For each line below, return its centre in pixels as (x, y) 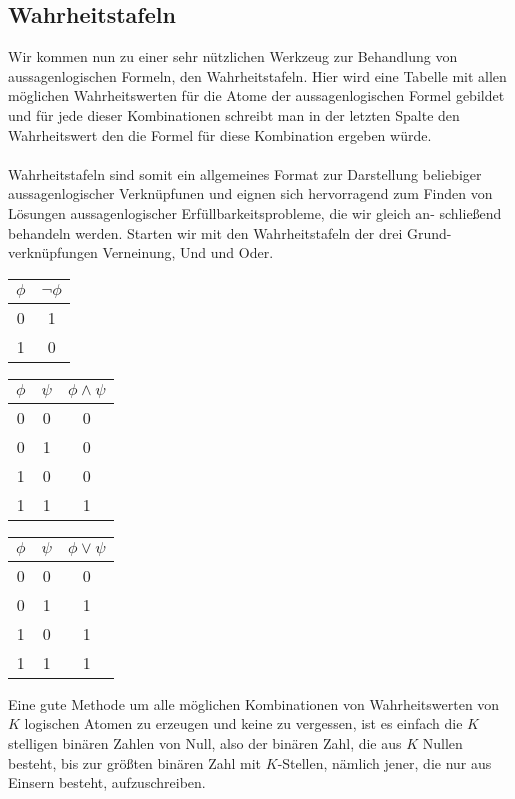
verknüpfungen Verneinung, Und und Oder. (141, 252)
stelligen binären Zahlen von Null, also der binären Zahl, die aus (205, 742)
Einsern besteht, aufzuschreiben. (107, 782)
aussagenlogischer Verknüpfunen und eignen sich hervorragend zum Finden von (250, 193)
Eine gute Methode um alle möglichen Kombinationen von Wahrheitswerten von (254, 703)
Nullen (442, 742)
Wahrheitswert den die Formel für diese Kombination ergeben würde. (220, 134)
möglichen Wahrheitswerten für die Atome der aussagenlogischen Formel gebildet (256, 95)
